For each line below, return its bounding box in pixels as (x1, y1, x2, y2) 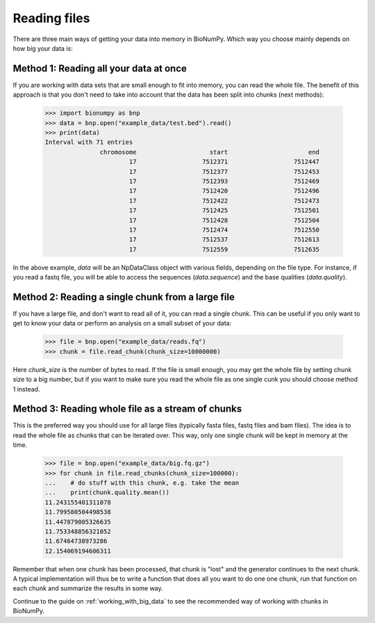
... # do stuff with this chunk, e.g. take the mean (44, 478, 240, 487)
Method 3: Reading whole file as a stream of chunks (12, 403, 242, 415)
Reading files (12, 10, 90, 26)
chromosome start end (99, 148, 319, 156)
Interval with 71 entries (44, 138, 133, 146)
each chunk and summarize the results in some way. (12, 584, 163, 592)
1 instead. (12, 385, 40, 393)
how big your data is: (12, 44, 73, 52)
